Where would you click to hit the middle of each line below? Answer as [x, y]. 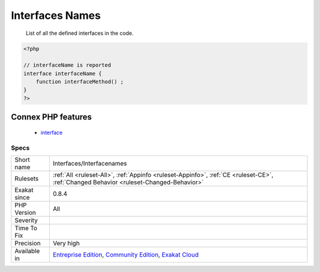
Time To [26, 228]
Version [25, 213]
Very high [66, 244]
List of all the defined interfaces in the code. [80, 33]
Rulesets [26, 179]
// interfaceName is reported [67, 65]
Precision [28, 244]
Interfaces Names [56, 15]
